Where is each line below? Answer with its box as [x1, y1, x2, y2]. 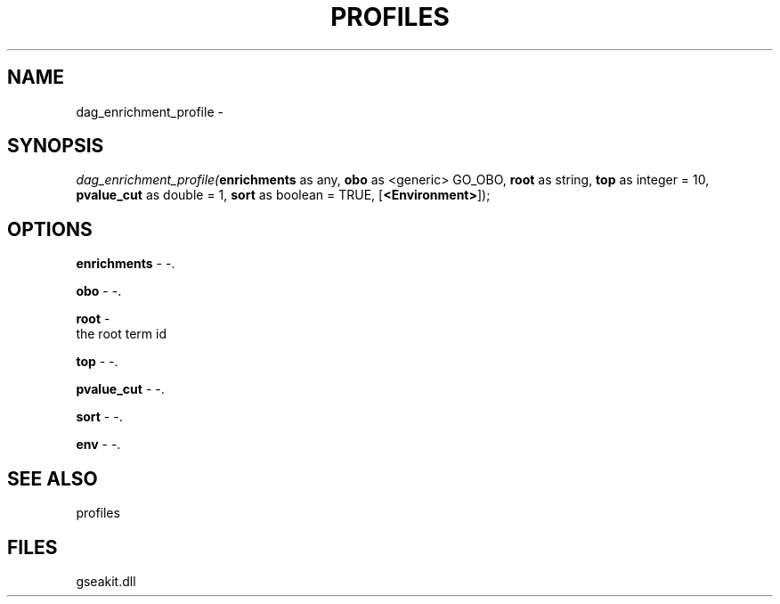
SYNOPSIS [7, 135, 104, 158]
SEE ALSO [7, 467, 98, 490]
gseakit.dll [76, 573, 136, 589]
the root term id [76, 326, 167, 342]
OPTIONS [7, 217, 93, 241]
